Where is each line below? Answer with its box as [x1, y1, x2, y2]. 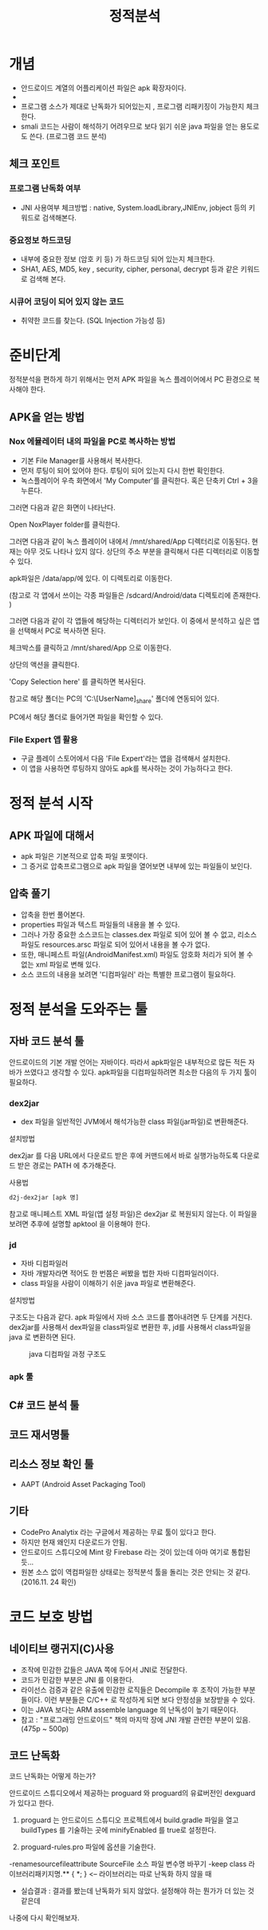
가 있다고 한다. [9, 1798, 54, 1808]
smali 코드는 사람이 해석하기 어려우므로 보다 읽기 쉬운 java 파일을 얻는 [20, 121, 238, 131]
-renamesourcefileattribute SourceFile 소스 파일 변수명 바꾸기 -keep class [9, 1859, 247, 1869]
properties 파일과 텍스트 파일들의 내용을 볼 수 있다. [20, 920, 180, 929]
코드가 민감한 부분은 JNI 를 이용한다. [20, 1675, 135, 1684]
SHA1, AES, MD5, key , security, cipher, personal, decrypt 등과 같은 [20, 264, 239, 274]
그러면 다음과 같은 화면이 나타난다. [9, 502, 116, 512]
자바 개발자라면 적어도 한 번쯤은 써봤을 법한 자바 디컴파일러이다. [20, 1268, 219, 1278]
